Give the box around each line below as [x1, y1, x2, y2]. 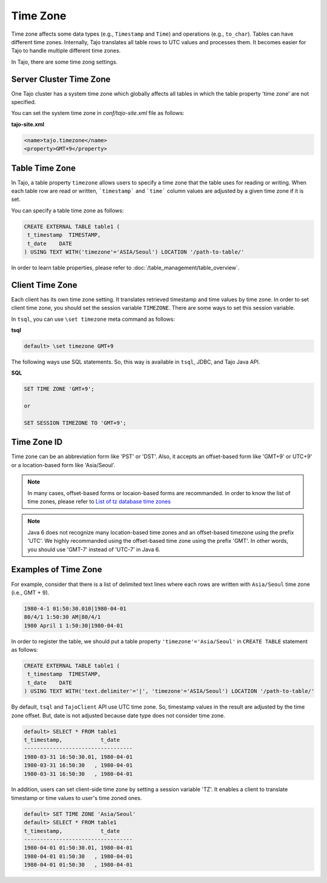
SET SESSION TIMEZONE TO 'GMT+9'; [24, 419, 127, 426]
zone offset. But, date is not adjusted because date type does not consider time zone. [11, 712, 225, 719]
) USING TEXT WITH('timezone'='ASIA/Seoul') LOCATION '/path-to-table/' [24, 249, 245, 255]
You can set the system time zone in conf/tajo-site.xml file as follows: [11, 110, 185, 117]
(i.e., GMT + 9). [11, 589, 50, 596]
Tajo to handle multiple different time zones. [11, 47, 121, 54]
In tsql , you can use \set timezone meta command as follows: [11, 315, 175, 323]
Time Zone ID [11, 437, 63, 447]
